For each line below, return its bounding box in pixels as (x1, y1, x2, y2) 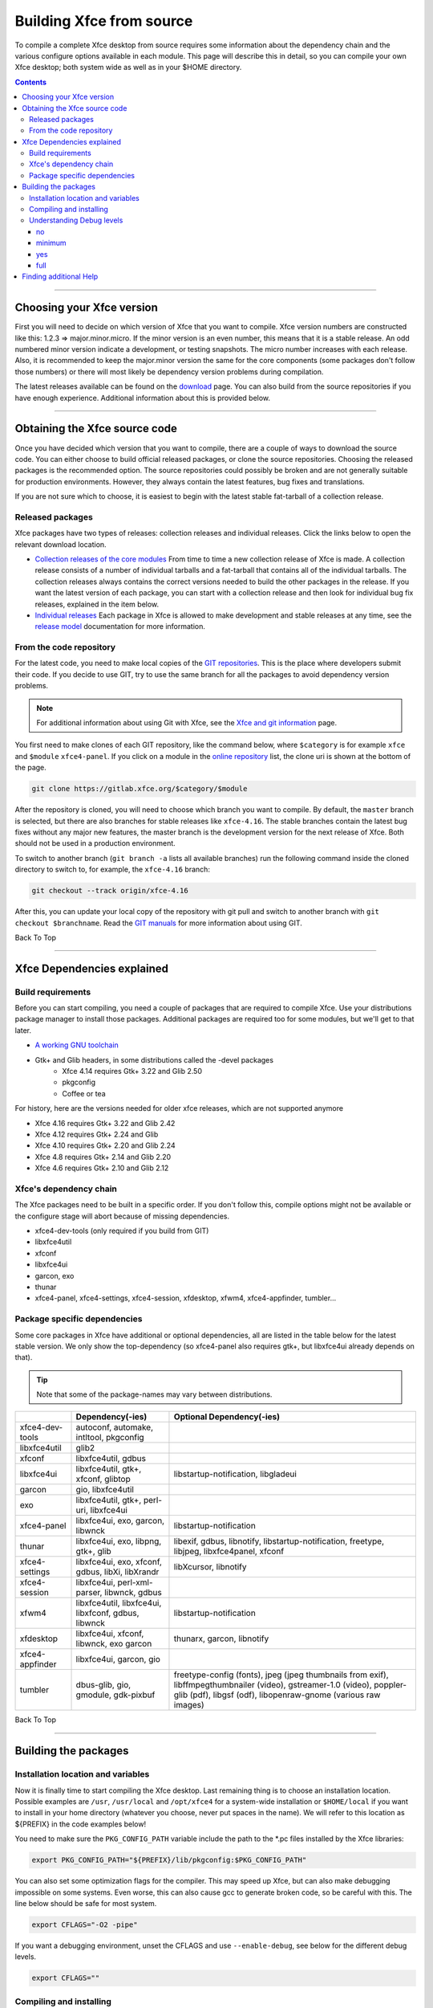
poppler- (374, 1679, 407, 1691)
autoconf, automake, (75, 1422, 154, 1433)
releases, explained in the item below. (34, 599, 160, 609)
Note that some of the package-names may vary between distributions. (36, 1390, 273, 1399)
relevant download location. (14, 539, 107, 549)
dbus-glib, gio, (75, 1679, 132, 1691)
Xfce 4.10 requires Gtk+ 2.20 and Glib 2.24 (34, 1141, 176, 1150)
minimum (36, 238, 67, 248)
